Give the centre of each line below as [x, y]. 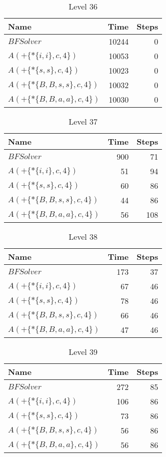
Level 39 [83, 352]
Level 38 [83, 237]
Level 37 [83, 121]
